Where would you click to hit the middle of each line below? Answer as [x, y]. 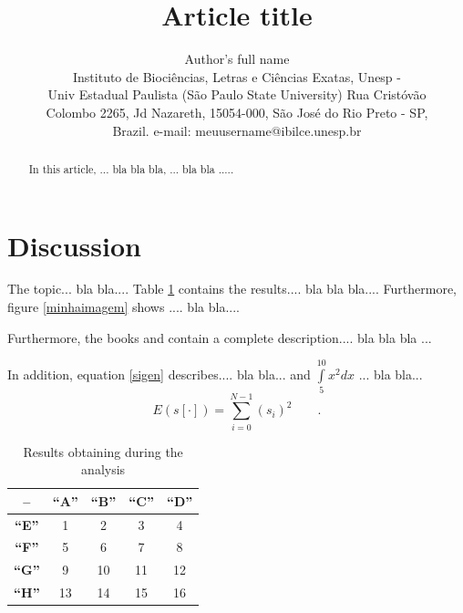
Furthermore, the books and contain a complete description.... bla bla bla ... [220, 337]
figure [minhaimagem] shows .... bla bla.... [123, 307]
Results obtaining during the [103, 451]
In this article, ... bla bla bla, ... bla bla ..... [131, 168]
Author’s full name [237, 59]
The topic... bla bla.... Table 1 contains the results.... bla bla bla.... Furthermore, [232, 289]
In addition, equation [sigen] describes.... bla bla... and [159, 374]
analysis [103, 469]
